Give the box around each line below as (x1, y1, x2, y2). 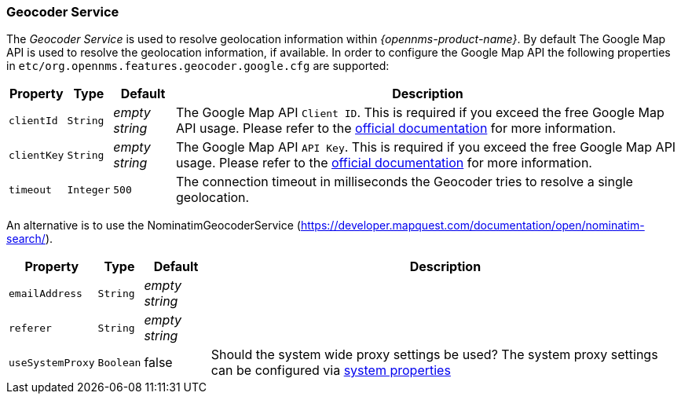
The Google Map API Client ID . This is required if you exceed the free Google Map (175, 105, 665, 121)
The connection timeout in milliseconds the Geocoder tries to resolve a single (175, 174, 633, 190)
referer (9, 321, 52, 334)
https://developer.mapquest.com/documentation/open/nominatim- (300, 218, 645, 233)
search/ (6, 232, 46, 246)
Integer (67, 183, 111, 196)
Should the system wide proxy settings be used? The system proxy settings (211, 347, 658, 363)
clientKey (9, 149, 64, 161)
